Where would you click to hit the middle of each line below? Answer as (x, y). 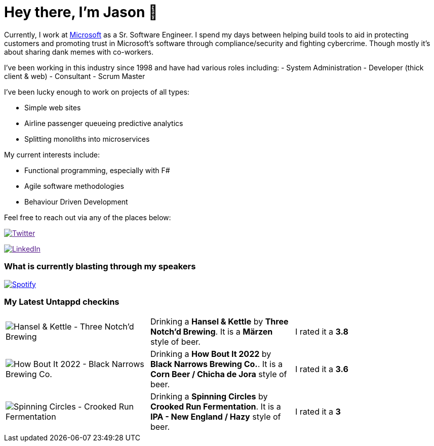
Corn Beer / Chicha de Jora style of (219, 374)
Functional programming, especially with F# (97, 170)
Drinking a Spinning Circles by (209, 397)
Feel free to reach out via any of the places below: (88, 217)
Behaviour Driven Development (76, 201)
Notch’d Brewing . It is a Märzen (211, 332)
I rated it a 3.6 (322, 369)
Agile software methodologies (74, 186)
